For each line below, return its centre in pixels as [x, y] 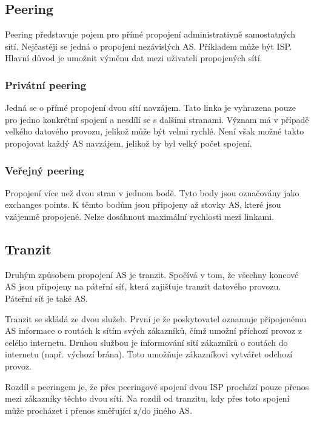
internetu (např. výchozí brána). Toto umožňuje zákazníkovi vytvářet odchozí [149, 354]
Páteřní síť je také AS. [46, 298]
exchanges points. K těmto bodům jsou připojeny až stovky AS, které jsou [143, 204]
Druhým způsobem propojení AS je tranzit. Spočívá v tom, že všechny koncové [152, 274]
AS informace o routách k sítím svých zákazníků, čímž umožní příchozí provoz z [153, 330]
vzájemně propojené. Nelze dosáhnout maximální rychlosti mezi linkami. [139, 216]
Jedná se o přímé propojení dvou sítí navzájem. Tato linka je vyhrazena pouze [150, 108]
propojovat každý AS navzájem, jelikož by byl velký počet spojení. [129, 143]
